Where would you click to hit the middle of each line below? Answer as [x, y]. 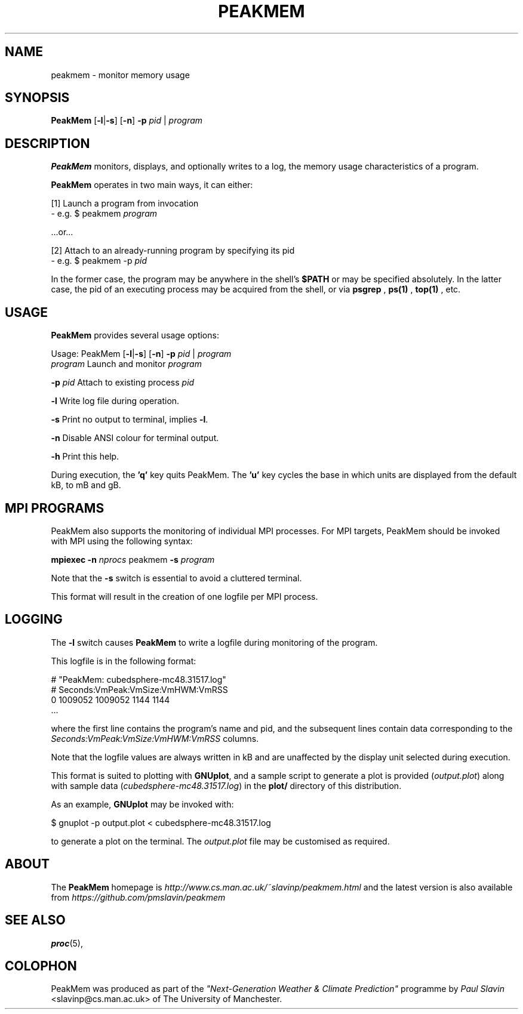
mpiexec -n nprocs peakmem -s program [133, 559]
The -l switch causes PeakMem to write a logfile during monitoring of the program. [214, 642]
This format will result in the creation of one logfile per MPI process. [184, 596]
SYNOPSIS [37, 98]
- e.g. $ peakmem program [104, 214]
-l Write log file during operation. [115, 401]
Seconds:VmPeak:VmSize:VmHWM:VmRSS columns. [155, 738]
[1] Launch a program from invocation [125, 204]
